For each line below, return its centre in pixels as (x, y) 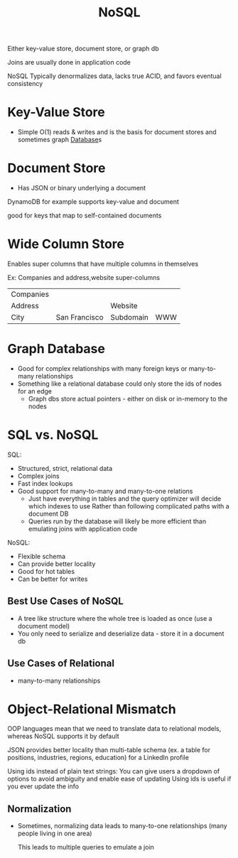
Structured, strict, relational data (65, 468)
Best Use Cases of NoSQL (66, 601)
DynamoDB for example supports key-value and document (93, 202)
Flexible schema (42, 556)
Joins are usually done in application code (69, 63)
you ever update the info (43, 786)
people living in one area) (55, 833)
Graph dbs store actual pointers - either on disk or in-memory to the (128, 398)
